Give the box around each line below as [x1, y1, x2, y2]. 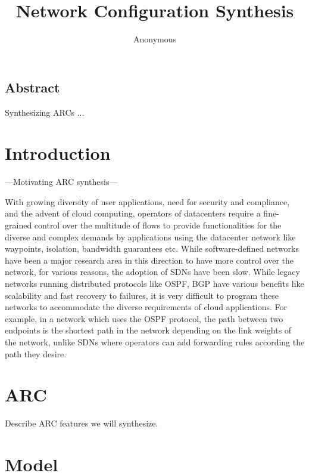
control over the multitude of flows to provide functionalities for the [34, 219, 282, 231]
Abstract [5, 78, 60, 96]
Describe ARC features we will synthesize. [5, 417, 158, 429]
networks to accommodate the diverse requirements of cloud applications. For [5, 301, 287, 313]
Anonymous [133, 33, 177, 45]
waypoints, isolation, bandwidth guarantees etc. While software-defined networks [5, 242, 299, 255]
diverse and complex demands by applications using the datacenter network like [5, 230, 296, 243]
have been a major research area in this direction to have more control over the [5, 254, 294, 266]
